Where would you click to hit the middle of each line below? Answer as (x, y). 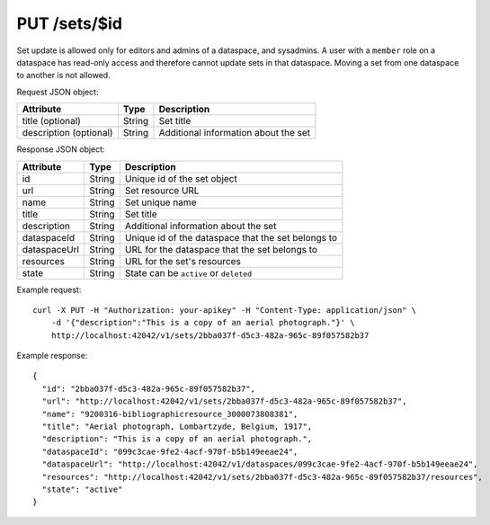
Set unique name (160, 202)
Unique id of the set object (181, 178)
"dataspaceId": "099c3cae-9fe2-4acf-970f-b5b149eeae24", (170, 451)
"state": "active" (82, 489)
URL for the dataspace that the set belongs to (221, 249)
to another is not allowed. (64, 76)
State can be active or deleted (188, 272)
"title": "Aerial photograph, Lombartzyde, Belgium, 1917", (177, 427)
